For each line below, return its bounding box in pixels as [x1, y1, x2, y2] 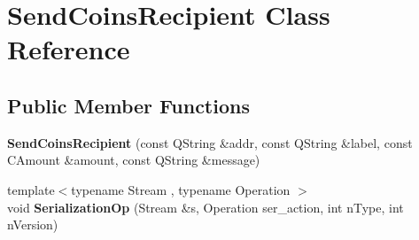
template [7, 180, 55, 198]
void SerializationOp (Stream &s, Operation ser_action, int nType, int [7, 197, 404, 216]
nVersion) [7, 215, 58, 234]
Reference [7, 31, 130, 67]
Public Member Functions [7, 91, 250, 119]
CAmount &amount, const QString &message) [7, 151, 260, 169]
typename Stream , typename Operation [71, 180, 291, 198]
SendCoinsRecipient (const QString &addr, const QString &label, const [7, 133, 413, 151]
